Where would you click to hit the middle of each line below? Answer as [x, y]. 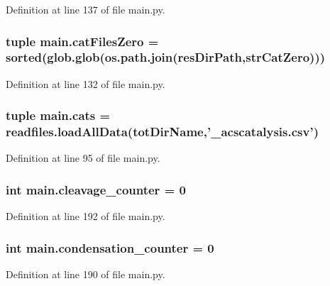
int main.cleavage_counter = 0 [96, 189]
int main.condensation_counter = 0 [110, 247]
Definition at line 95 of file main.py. [83, 158]
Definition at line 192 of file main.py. [86, 216]
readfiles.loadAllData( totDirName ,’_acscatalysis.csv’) [162, 132]
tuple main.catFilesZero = [82, 41]
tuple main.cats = [58, 115]
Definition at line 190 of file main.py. [86, 274]
